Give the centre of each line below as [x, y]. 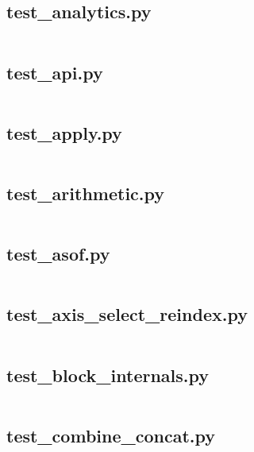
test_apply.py [64, 132]
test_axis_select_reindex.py [127, 314]
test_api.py [55, 72]
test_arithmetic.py [86, 193]
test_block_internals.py [108, 375]
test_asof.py [58, 254]
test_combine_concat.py [111, 435]
